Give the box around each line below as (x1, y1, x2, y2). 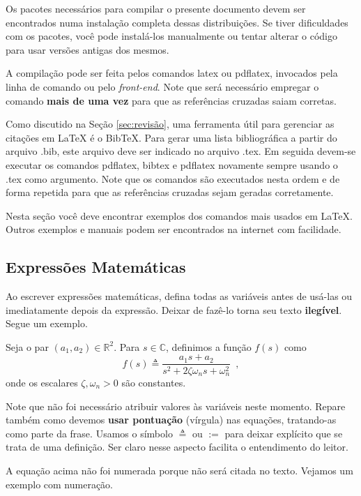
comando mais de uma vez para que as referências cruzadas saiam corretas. (6, 93, 337, 107)
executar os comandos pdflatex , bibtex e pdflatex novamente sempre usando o (6, 157, 338, 172)
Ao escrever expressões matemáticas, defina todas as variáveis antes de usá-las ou (6, 289, 353, 303)
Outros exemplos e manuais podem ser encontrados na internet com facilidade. (6, 222, 341, 236)
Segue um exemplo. (6, 316, 88, 331)
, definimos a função (166, 339, 252, 354)
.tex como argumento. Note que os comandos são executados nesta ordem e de (6, 171, 340, 186)
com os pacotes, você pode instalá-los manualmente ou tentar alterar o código (6, 29, 337, 43)
